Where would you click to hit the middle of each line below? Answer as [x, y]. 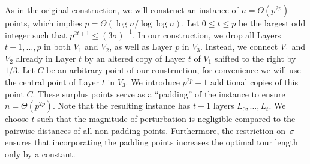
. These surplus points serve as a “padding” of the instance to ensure [159, 93]
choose [17, 119]
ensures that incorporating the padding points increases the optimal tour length [151, 142]
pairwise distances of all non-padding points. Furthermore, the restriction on [145, 130]
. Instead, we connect [239, 47]
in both [57, 47]
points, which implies [43, 23]
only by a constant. [40, 153]
